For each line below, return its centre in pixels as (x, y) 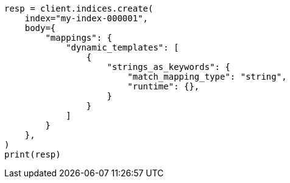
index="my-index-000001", (87, 18)
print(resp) (33, 154)
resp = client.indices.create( (79, 9)
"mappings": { (79, 38)
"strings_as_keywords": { (168, 67)
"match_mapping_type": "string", (207, 77)
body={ (40, 28)
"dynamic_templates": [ (122, 47)
